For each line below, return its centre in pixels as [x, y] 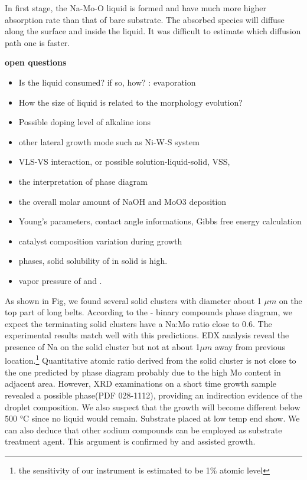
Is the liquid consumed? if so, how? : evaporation [107, 82]
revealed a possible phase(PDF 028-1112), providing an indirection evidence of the [153, 395]
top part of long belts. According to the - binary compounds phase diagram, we [148, 312]
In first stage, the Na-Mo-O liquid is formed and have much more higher [135, 8]
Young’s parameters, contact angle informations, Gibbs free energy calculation [160, 221]
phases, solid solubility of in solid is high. [93, 261]
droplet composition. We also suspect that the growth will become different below [153, 406]
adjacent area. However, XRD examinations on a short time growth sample [141, 383]
